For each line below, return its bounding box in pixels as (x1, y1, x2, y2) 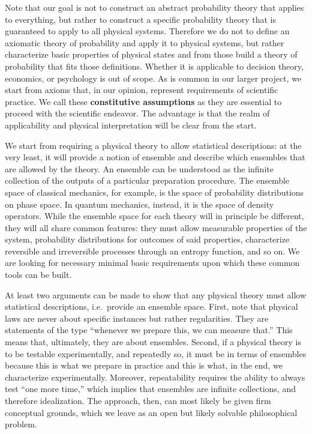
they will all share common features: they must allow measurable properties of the (5, 221, 307, 234)
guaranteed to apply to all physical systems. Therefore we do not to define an (5, 25, 290, 37)
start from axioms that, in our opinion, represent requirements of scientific (5, 83, 278, 96)
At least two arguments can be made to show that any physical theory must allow (5, 288, 307, 301)
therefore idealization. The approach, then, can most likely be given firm (5, 394, 271, 406)
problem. (5, 418, 37, 430)
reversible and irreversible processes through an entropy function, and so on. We (5, 244, 300, 257)
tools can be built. (5, 268, 72, 281)
